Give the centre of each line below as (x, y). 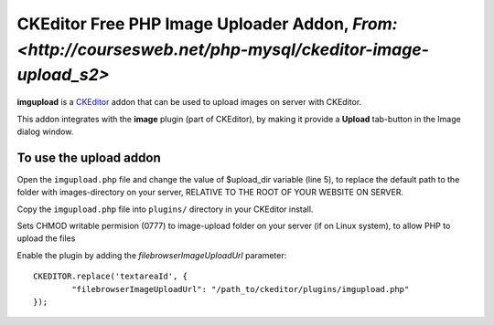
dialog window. (45, 131)
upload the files (46, 238)
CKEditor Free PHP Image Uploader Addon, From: (207, 24)
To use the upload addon (89, 157)
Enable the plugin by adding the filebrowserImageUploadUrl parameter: (152, 255)
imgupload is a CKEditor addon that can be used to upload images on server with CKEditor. (189, 102)
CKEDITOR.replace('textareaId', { (110, 277)
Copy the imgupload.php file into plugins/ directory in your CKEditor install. (165, 209)
